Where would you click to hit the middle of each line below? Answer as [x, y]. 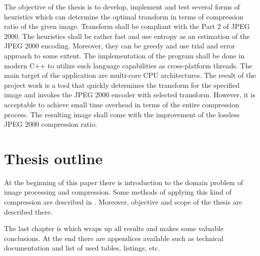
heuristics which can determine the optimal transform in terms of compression [124, 16]
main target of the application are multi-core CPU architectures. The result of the [130, 75]
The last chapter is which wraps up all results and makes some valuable [114, 228]
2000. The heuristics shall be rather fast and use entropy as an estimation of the [127, 36]
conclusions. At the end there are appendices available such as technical [114, 238]
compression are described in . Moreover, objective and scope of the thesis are [123, 202]
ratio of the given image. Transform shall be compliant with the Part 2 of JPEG [127, 26]
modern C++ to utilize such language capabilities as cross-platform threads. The [128, 65]
